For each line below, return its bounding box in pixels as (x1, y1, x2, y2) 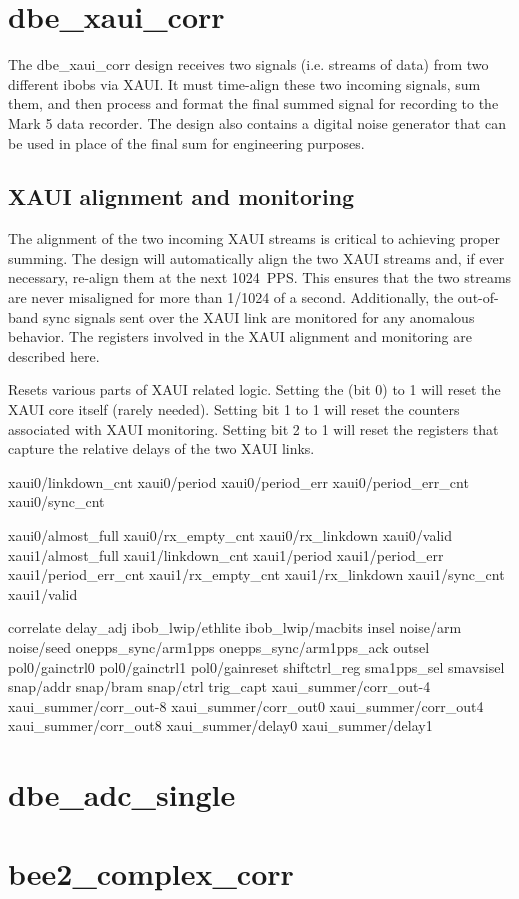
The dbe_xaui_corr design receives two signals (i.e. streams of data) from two (8, 54, 489, 75)
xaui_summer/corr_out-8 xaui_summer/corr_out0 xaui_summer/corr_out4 (8, 695, 484, 716)
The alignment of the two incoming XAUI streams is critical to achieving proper (8, 228, 500, 249)
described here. (8, 345, 100, 366)
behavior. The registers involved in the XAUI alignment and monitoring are (8, 326, 472, 347)
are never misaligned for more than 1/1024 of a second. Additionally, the (8, 287, 454, 308)
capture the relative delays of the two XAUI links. (8, 438, 315, 459)
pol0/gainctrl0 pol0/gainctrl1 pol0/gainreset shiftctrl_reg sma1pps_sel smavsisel (8, 656, 505, 677)
